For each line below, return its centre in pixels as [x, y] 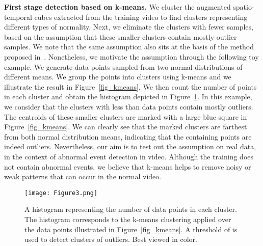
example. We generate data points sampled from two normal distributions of [123, 66]
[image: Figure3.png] [61, 193]
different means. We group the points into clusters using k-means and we [118, 77]
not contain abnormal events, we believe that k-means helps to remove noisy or [128, 166]
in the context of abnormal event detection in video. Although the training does [129, 156]
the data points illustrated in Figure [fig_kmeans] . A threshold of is [131, 229]
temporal [18, 17]
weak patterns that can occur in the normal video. [83, 176]
